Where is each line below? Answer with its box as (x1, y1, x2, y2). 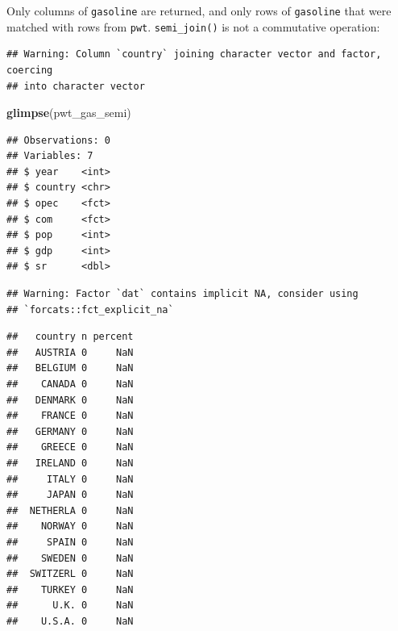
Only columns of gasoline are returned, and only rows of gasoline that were (6, 2, 392, 19)
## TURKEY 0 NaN (6, 583, 134, 595)
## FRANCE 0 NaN (6, 410, 134, 422)
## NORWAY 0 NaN (6, 520, 134, 533)
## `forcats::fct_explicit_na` (6, 303, 174, 315)
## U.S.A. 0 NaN (6, 615, 134, 627)
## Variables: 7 (6, 150, 93, 162)
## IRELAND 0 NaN (6, 457, 134, 469)
